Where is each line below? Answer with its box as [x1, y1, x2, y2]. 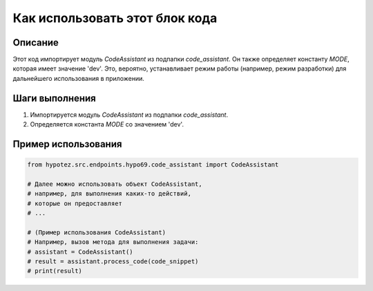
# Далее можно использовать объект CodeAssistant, [27, 180, 203, 188]
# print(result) [27, 267, 83, 275]
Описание [12, 37, 59, 48]
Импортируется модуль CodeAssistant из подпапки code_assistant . [30, 111, 229, 119]
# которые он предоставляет [27, 199, 122, 207]
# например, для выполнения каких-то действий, [27, 190, 191, 198]
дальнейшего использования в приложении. [12, 74, 145, 82]
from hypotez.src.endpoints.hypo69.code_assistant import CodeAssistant [27, 161, 279, 169]
